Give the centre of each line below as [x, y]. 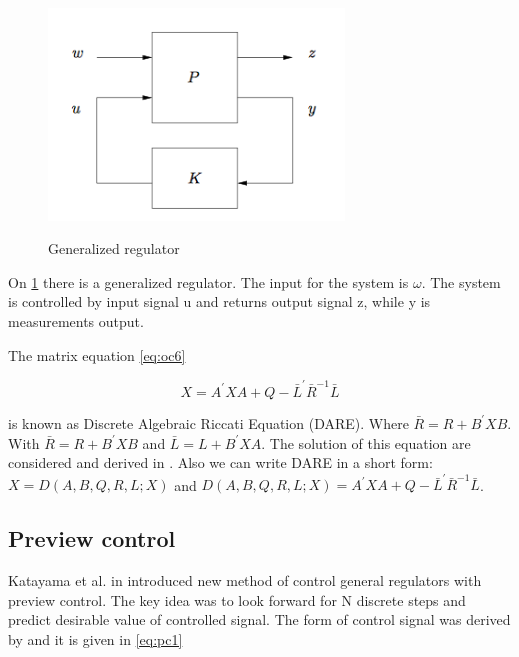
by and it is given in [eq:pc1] [95, 639]
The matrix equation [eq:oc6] [97, 354]
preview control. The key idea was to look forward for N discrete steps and [237, 599]
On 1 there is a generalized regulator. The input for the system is [208, 281]
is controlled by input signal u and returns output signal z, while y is [219, 301]
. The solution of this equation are [366, 442]
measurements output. [76, 321]
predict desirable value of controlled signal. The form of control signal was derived [259, 619]
